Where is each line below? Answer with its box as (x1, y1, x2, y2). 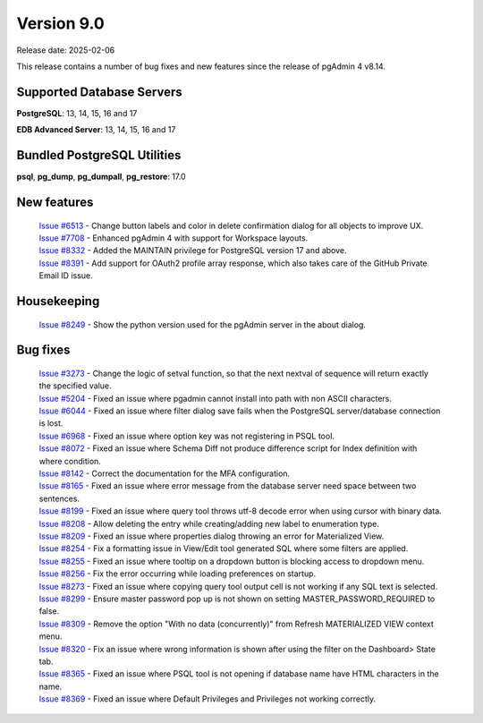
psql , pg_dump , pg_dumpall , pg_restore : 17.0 (16, 171, 187, 183)
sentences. (38, 493, 80, 504)
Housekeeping (16, 293, 100, 309)
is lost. (38, 418, 64, 429)
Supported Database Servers (16, 84, 182, 99)
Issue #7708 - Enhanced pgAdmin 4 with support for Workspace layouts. (38, 233, 309, 243)
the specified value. (38, 380, 112, 391)
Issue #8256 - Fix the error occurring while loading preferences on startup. (38, 568, 317, 579)
